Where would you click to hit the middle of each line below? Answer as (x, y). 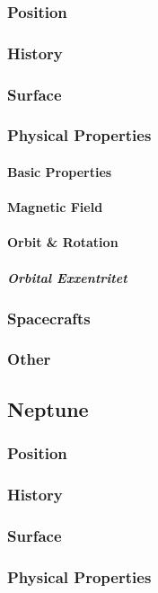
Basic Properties (60, 171)
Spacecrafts (49, 318)
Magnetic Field (55, 207)
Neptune (48, 408)
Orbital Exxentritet (67, 277)
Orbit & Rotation (63, 242)
